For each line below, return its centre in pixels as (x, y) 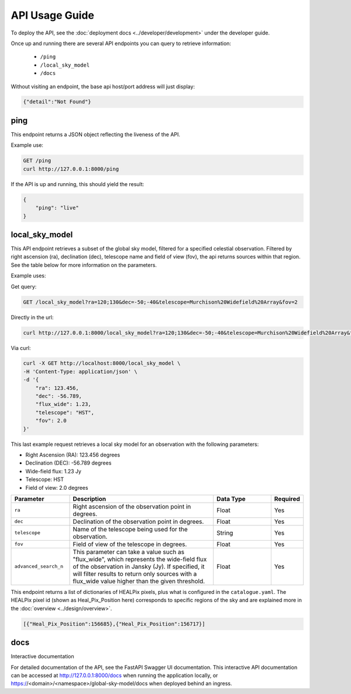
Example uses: (28, 276)
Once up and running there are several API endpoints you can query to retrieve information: (121, 43)
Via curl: (21, 348)
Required (287, 499)
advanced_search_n (39, 567)
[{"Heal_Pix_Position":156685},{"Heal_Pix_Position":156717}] (114, 624)
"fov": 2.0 (51, 421)
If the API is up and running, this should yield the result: (78, 184)
